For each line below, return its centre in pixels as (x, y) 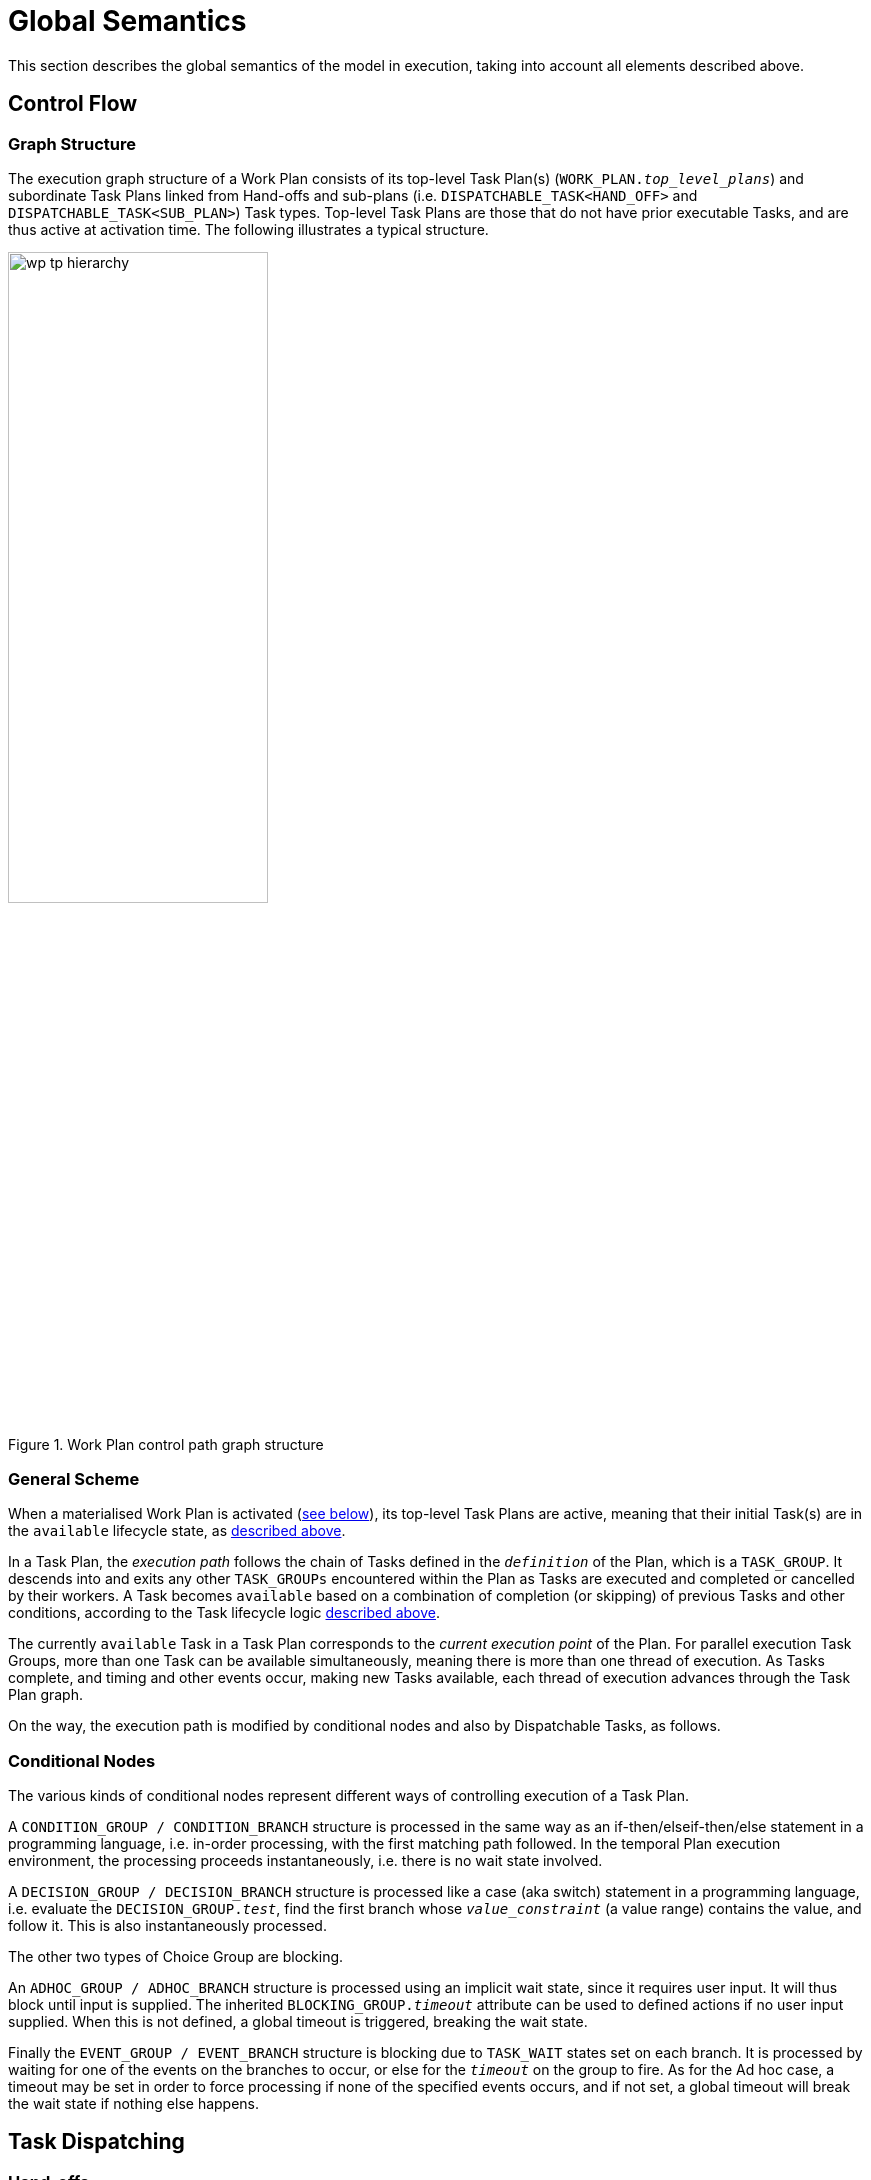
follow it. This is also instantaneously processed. (167, 1926)
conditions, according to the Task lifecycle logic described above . (224, 1613)
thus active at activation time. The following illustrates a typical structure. (248, 229)
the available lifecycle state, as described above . (177, 1531)
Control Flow (73, 104)
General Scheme (74, 1478)
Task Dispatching (96, 2142)
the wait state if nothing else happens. (134, 2104)
